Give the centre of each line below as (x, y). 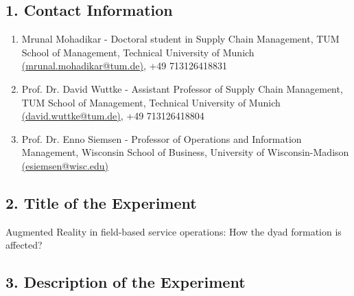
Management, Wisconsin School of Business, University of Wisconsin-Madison (185, 152)
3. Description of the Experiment (126, 282)
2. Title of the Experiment (101, 202)
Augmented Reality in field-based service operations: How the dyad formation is (174, 231)
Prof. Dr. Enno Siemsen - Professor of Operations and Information (162, 138)
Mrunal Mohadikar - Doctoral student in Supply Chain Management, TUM (180, 39)
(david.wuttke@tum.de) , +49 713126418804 (113, 116)
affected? (24, 245)
